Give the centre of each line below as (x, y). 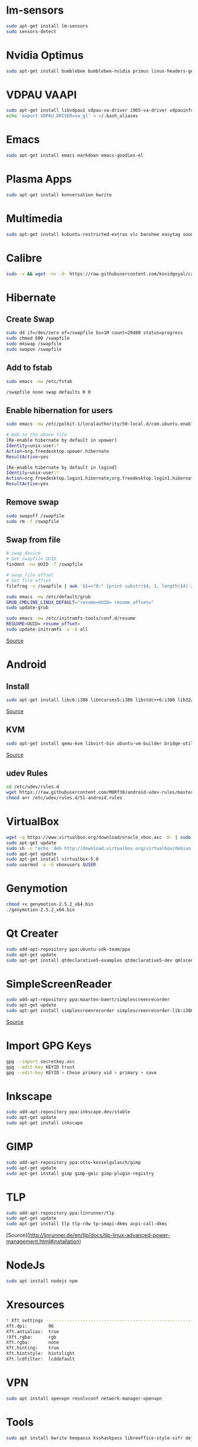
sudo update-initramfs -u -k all (47, 630)
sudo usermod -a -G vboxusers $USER (51, 865)
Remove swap (32, 502)
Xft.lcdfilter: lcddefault (41, 1359)
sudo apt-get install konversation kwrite (59, 195)
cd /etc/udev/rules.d (33, 787)
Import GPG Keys (49, 1046)
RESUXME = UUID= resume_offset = (43, 624)
